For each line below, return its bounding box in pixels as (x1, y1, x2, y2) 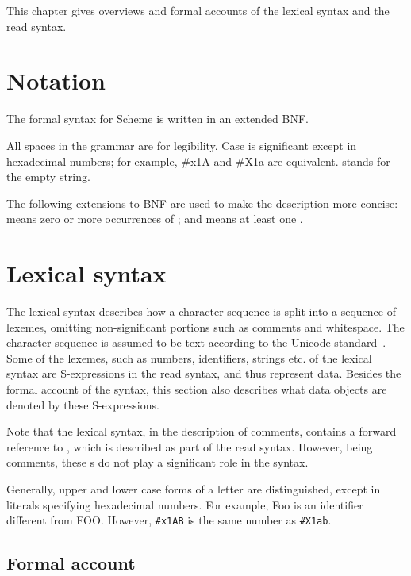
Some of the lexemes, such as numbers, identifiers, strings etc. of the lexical (6, 349, 372, 366)
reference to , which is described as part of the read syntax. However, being (6, 438, 373, 455)
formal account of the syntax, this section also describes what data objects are (6, 380, 387, 397)
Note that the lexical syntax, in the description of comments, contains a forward (6, 423, 397, 440)
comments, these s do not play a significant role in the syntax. (6, 454, 309, 470)
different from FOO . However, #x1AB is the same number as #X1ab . (6, 512, 332, 528)
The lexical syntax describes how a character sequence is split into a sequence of (6, 303, 396, 319)
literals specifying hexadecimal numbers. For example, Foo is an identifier (6, 496, 363, 513)
